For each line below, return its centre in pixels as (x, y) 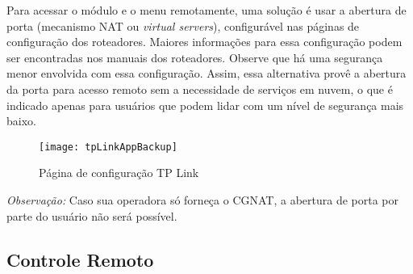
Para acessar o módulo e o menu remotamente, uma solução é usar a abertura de (206, 10)
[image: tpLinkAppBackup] (108, 147)
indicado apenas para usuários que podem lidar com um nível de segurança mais (205, 105)
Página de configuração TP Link (119, 173)
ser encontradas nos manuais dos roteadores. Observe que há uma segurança (195, 57)
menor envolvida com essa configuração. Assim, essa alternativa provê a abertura (206, 73)
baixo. (21, 121)
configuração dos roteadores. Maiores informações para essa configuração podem (204, 42)
